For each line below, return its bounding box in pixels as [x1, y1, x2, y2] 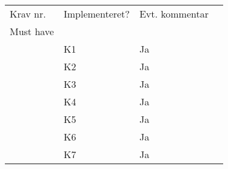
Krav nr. [10, 7, 46, 21]
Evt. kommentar [139, 7, 209, 21]
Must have [10, 24, 54, 38]
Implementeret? [63, 7, 130, 21]
